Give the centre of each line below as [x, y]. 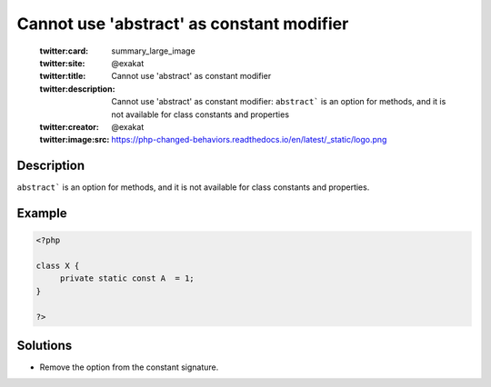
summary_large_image [153, 51]
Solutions [45, 345]
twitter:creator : [69, 126]
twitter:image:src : [75, 140]
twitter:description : [77, 89]
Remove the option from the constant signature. [129, 367]
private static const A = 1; [127, 278]
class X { [58, 265]
